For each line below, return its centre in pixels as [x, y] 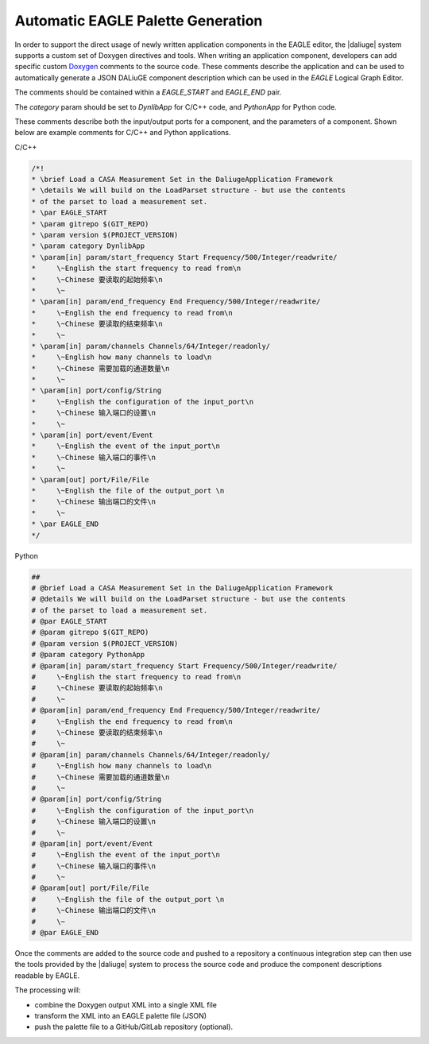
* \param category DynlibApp [88, 246]
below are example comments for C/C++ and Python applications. [123, 133]
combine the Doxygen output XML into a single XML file [126, 1004]
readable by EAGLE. [47, 975]
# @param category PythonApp [88, 655]
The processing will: [48, 990]
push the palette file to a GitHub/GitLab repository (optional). [134, 1027]
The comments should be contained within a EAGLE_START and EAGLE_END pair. [148, 92]
